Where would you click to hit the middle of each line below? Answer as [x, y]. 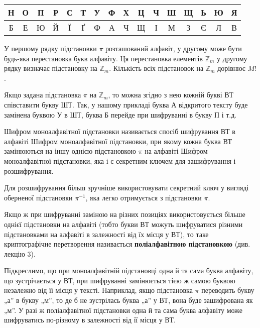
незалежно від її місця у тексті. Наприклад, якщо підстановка [98, 290]
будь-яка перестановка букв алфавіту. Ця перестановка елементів [103, 58]
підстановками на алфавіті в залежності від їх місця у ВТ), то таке [106, 234]
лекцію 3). [20, 253]
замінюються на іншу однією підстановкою [70, 151]
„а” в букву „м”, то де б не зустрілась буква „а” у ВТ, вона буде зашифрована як [128, 300]
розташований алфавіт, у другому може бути [174, 48]
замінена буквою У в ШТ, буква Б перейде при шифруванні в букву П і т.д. [120, 114]
